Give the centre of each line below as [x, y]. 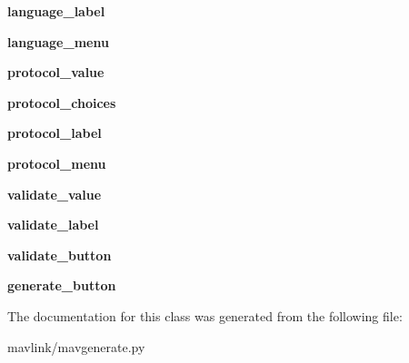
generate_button [62, 285]
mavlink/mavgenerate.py [76, 346]
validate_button [60, 255]
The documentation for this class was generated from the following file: [205, 315]
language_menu [58, 41]
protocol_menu [57, 163]
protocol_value [56, 72]
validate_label [53, 225]
